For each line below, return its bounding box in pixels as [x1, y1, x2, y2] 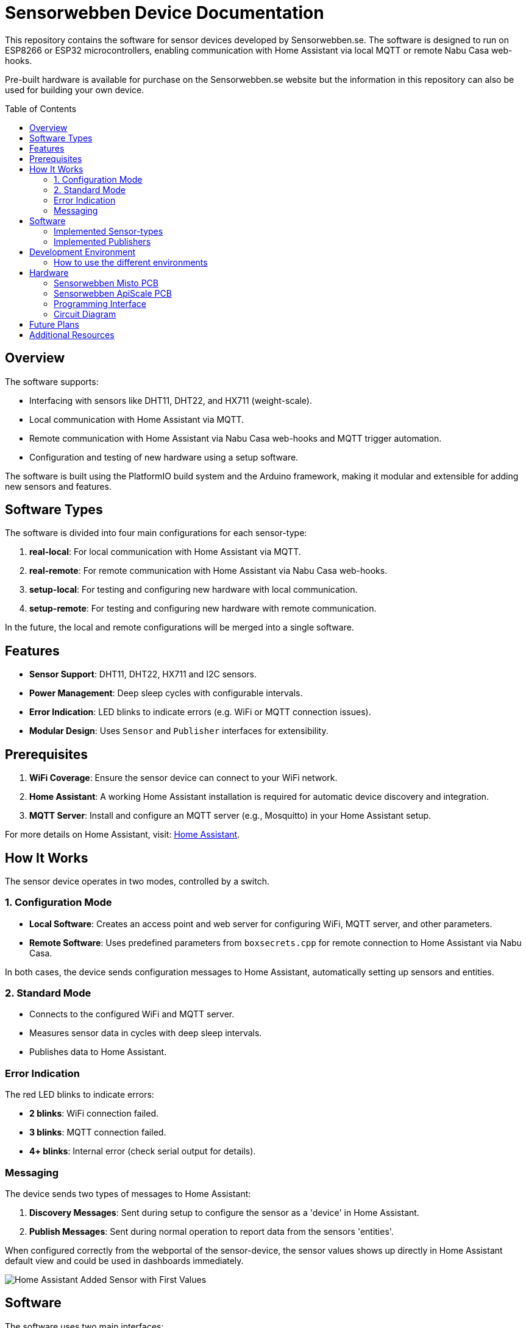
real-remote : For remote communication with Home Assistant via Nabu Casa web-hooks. [29, 565, 388, 576]
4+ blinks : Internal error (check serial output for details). [29, 1146, 256, 1157]
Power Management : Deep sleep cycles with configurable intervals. [29, 688, 303, 699]
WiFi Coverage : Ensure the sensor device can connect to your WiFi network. [29, 772, 338, 783]
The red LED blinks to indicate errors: [5, 1089, 154, 1100]
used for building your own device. [5, 84, 144, 95]
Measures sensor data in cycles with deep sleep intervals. [29, 1028, 262, 1039]
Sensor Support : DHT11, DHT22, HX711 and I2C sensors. [29, 669, 257, 680]
